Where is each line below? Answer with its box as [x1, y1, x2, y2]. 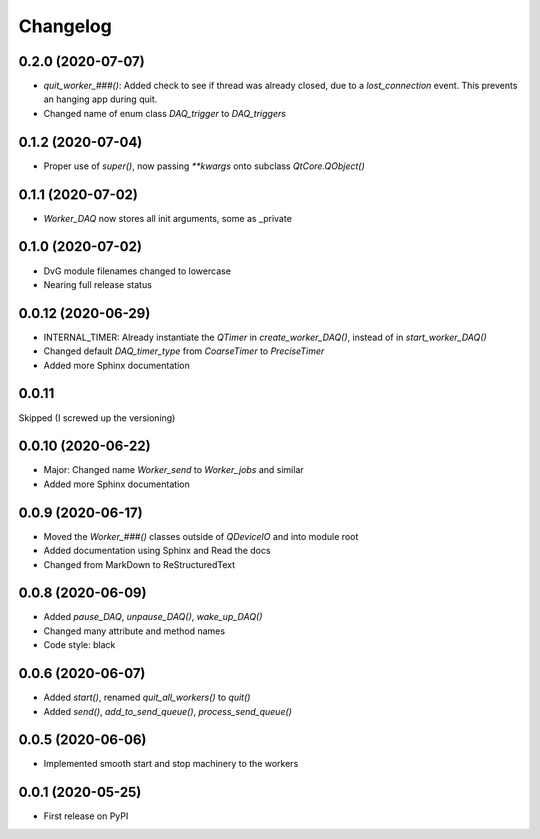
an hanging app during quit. [43, 93, 158, 105]
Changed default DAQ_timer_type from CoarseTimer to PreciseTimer [43, 345, 325, 357]
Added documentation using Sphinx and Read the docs [43, 545, 271, 557]
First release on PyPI [43, 810, 129, 822]
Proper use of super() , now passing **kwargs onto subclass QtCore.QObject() [43, 160, 365, 172]
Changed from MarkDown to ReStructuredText [43, 558, 236, 570]
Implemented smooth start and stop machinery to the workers [43, 758, 299, 770]
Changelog [18, 15, 112, 37]
